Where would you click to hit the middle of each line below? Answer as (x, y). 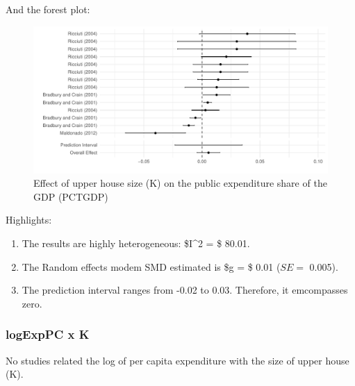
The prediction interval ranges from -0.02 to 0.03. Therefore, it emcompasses (185, 290)
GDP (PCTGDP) (71, 196)
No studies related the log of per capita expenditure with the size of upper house (177, 360)
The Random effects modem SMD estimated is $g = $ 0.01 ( (151, 266)
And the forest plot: (48, 9)
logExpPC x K (48, 334)
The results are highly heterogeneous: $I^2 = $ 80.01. (136, 243)
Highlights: (29, 220)
